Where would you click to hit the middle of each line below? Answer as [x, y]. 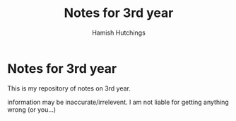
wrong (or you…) [32, 109]
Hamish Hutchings [119, 33]
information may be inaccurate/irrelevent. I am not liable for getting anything [118, 102]
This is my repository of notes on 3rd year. [69, 88]
